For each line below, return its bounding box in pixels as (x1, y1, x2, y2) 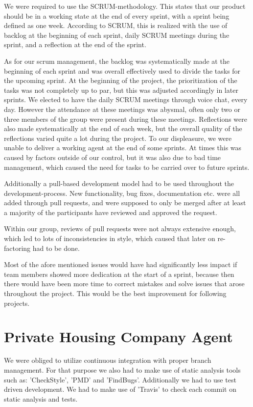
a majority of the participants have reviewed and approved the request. (4, 207, 217, 217)
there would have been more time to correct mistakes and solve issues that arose (4, 278, 245, 289)
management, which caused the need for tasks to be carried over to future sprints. (4, 162, 250, 172)
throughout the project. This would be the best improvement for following (4, 288, 227, 298)
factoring (4, 243, 31, 253)
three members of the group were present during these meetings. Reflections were (4, 113, 247, 124)
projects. (4, 298, 30, 308)
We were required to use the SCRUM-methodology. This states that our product (4, 1, 246, 11)
